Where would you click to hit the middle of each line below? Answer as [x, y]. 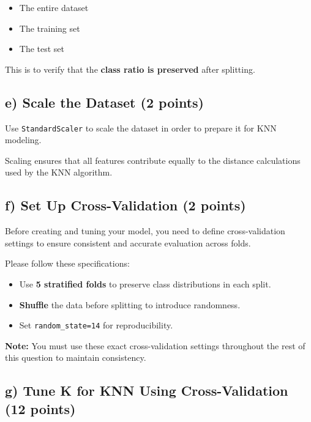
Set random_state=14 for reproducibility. [96, 325]
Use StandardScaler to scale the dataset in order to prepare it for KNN [141, 128]
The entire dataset [54, 7]
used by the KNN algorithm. [59, 172]
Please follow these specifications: [67, 263]
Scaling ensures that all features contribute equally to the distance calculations [153, 160]
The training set [50, 28]
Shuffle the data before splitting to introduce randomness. [130, 304]
